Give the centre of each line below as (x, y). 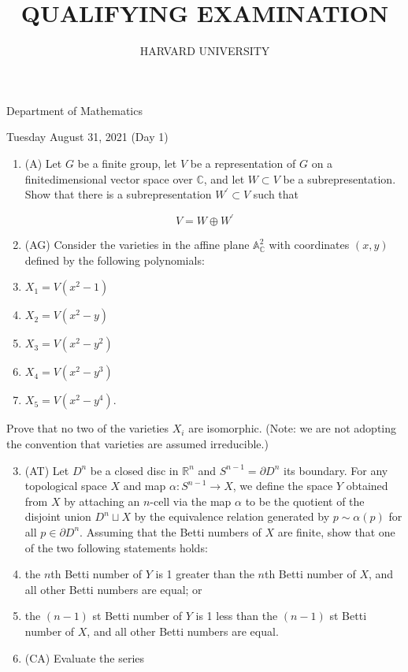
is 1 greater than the (205, 574)
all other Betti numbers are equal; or (113, 589)
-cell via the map (191, 501)
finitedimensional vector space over (109, 178)
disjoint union (58, 516)
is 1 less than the (237, 616)
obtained (367, 486)
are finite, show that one (336, 531)
